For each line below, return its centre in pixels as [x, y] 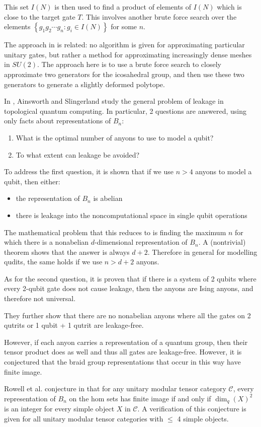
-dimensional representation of [141, 242]
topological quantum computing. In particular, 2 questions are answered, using [125, 111]
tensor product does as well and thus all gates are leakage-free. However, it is [123, 352]
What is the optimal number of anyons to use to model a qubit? [115, 137]
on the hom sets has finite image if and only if [140, 398]
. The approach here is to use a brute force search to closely [129, 64]
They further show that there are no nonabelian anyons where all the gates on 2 [127, 315]
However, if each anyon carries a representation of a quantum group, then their [126, 342]
